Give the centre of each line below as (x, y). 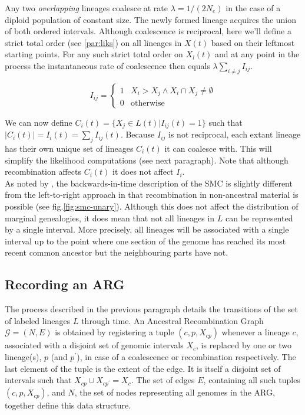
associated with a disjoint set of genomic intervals (94, 345)
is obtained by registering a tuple (115, 332)
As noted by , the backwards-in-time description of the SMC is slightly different (149, 183)
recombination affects (43, 171)
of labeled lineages (38, 320)
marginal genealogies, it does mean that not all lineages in (110, 218)
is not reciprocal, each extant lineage (235, 134)
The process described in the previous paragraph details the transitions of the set (151, 309)
